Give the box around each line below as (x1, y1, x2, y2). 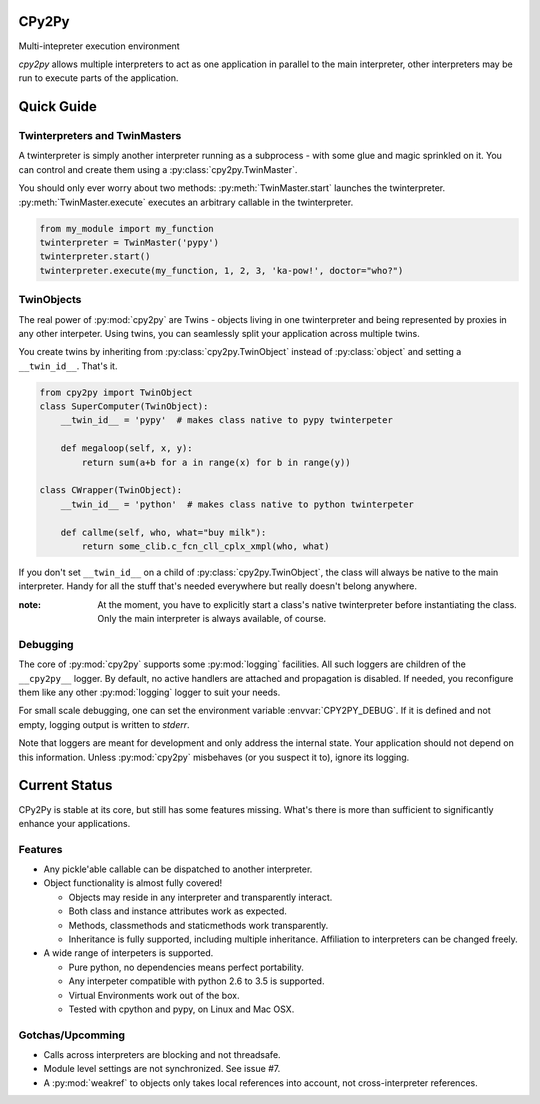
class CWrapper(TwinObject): (39, 485, 183, 496)
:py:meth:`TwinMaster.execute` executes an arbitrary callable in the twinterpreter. (18, 196, 354, 208)
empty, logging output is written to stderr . (18, 718, 190, 730)
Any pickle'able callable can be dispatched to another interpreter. (43, 863, 313, 875)
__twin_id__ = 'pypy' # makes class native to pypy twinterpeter (60, 415, 394, 426)
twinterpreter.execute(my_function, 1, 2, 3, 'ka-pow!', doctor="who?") (39, 265, 404, 276)
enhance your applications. (18, 817, 131, 829)
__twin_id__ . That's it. (18, 360, 118, 372)
